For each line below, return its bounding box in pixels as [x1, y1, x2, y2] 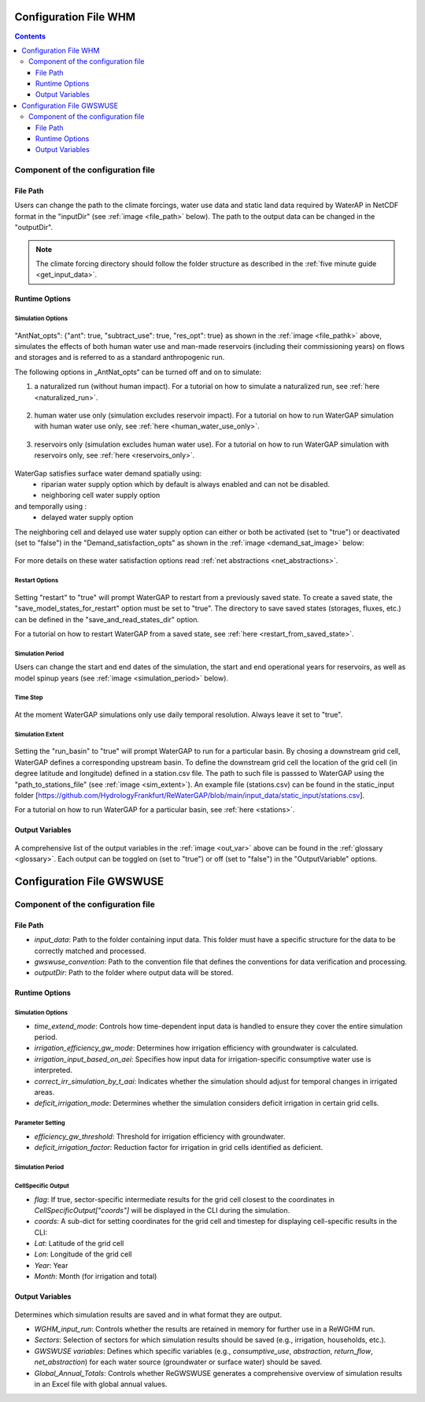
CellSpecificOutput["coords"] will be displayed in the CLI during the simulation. [34, 1205, 290, 1215]
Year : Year [34, 1260, 68, 1270]
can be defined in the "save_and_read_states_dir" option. [14, 614, 200, 624]
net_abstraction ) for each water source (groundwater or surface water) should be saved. [34, 1357, 323, 1367]
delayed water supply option [41, 513, 134, 522]
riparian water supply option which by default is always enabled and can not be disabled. [41, 480, 331, 488]
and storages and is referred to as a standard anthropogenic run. [14, 353, 225, 362]
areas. [34, 1088, 55, 1096]
